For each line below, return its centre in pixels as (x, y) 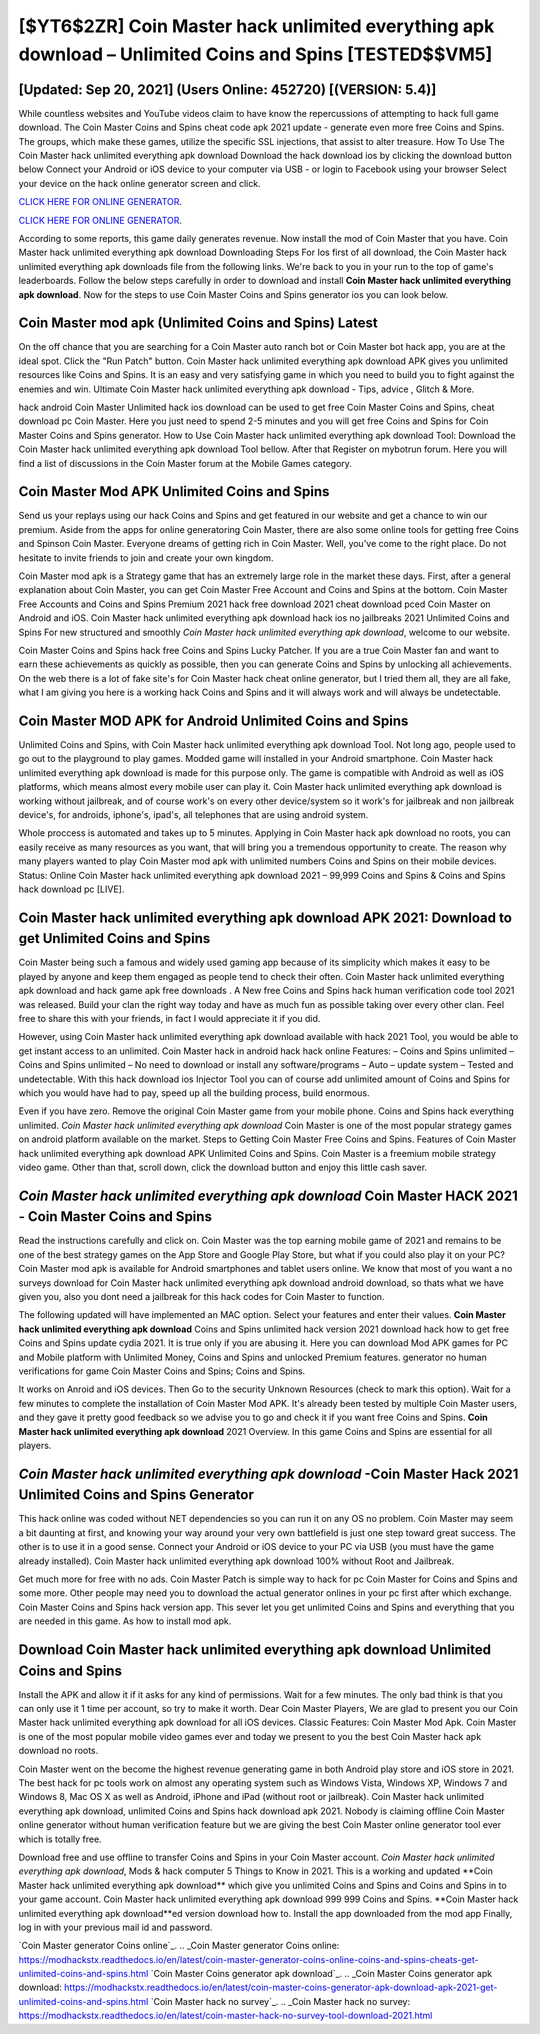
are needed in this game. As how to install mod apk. (125, 1621)
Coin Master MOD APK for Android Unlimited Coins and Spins (213, 720)
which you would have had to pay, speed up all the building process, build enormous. (194, 1093)
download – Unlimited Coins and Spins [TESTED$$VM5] (255, 54)
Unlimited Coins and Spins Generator (136, 1495)
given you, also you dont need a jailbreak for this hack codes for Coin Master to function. (201, 1297)
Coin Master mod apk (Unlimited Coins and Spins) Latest (198, 323)
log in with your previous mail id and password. (115, 1927)
